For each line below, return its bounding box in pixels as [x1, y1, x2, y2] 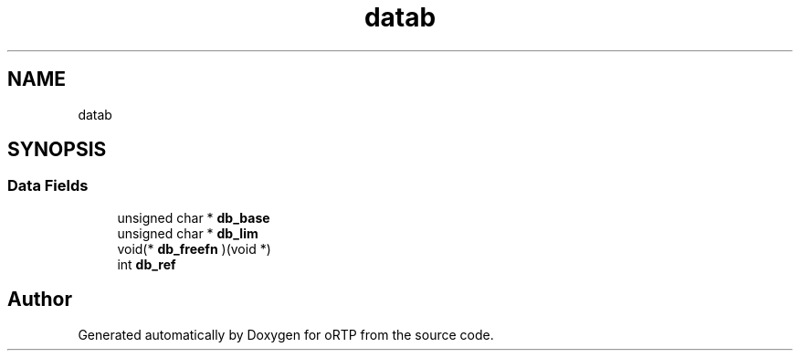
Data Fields [7, 176, 89, 195]
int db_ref [117, 256, 176, 272]
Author [7, 288, 72, 311]
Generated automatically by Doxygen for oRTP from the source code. [78, 326, 494, 342]
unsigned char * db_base [117, 209, 270, 226]
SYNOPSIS [7, 138, 107, 162]
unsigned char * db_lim [117, 225, 258, 241]
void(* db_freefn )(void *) [117, 240, 271, 257]
